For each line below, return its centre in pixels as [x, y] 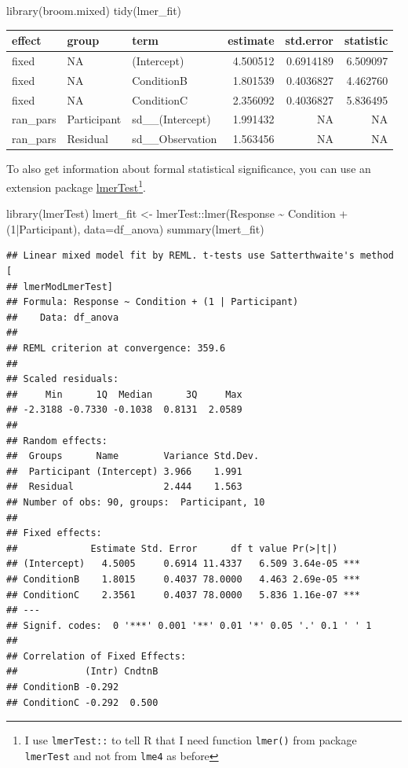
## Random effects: [57, 441]
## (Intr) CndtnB [82, 672]
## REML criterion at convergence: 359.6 [116, 348]
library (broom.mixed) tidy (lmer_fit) [94, 10]
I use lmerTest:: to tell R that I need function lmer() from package [191, 740]
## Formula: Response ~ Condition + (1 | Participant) [153, 302]
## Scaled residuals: [63, 379]
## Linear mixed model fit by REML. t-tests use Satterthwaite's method [200, 256]
